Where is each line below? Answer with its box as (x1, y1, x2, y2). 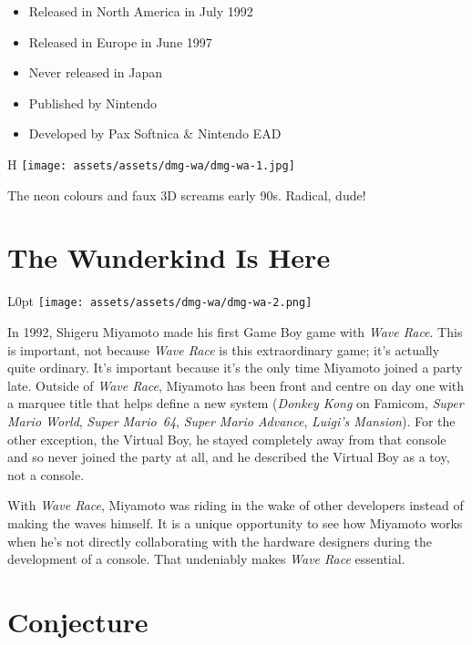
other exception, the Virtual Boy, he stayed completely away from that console (7, 429, 446, 448)
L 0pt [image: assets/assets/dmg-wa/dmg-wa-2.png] (7, 292, 313, 311)
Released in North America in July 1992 (28, 2, 253, 20)
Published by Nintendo (28, 93, 158, 112)
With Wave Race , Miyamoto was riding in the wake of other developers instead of (7, 496, 464, 515)
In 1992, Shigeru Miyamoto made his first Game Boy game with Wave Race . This (7, 322, 463, 341)
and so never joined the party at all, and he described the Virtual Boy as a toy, (7, 447, 450, 466)
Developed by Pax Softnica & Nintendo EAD (28, 124, 282, 143)
